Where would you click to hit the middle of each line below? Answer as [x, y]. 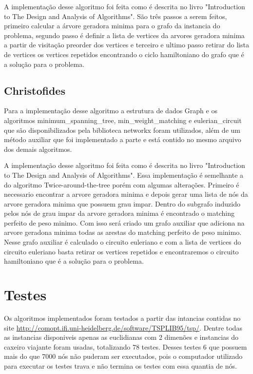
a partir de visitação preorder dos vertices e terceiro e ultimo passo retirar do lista [126, 45]
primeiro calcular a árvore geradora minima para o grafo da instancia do [112, 26]
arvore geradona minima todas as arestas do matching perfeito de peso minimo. [123, 232]
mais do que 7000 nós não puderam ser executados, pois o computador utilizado [123, 356]
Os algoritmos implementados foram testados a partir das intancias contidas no [122, 318]
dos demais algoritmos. [38, 149]
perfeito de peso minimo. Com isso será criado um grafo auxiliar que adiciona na [124, 222]
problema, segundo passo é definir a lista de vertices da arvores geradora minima [124, 35]
